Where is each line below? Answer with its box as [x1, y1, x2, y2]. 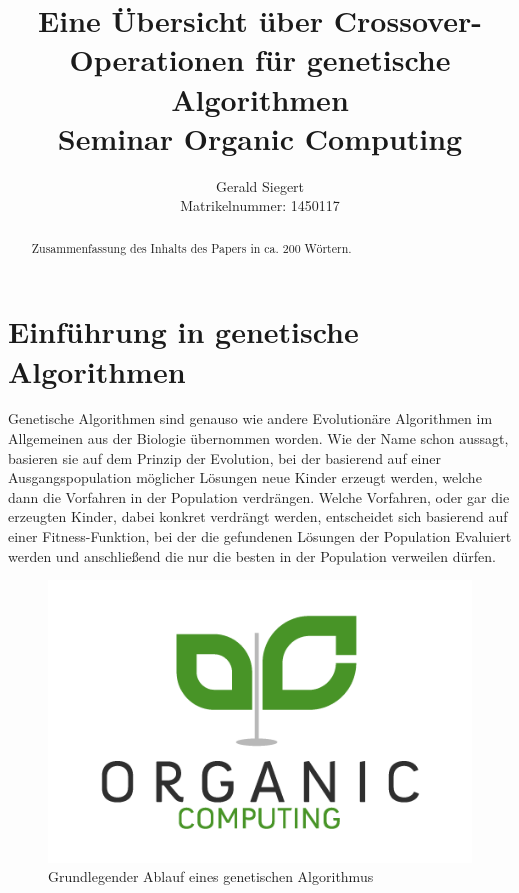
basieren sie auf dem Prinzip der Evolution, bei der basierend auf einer [8, 447, 441, 468]
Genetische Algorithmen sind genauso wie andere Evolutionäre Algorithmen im [8, 408, 493, 429]
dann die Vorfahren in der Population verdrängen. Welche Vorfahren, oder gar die [8, 486, 510, 507]
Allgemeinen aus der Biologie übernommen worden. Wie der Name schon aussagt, [8, 428, 509, 449]
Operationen [69, 39, 245, 80]
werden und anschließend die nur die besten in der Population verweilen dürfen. [8, 545, 496, 566]
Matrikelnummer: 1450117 [180, 195, 340, 216]
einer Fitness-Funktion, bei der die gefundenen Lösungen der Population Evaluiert [8, 526, 512, 547]
